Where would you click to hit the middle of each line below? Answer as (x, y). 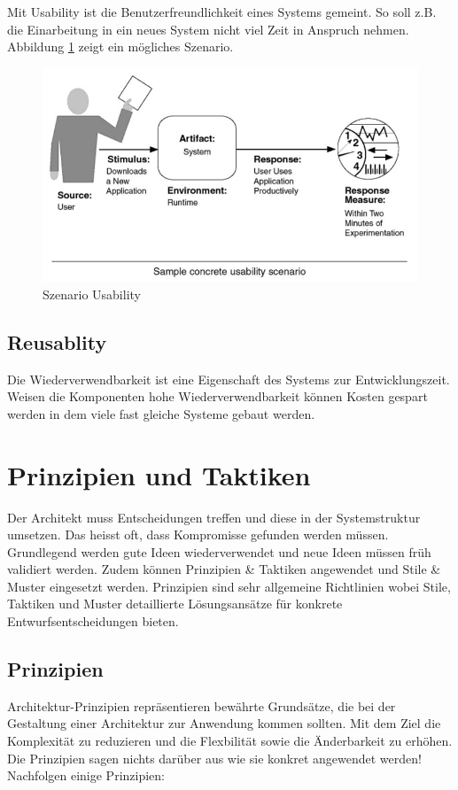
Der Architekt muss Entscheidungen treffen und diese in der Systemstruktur (214, 517)
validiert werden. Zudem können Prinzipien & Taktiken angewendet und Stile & (224, 569)
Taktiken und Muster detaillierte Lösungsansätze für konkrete (175, 604)
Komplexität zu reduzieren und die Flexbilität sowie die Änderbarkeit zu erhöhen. (230, 741)
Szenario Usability (92, 294)
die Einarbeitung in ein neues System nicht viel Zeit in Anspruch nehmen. (208, 29)
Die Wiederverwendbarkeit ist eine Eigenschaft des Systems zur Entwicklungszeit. (229, 379)
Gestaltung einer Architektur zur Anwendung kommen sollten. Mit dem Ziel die (224, 723)
